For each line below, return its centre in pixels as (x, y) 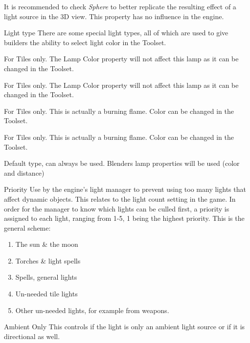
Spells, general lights (46, 277)
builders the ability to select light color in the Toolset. (85, 42)
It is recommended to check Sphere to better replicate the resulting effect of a (120, 6)
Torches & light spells (48, 260)
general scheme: (27, 227)
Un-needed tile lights (46, 294)
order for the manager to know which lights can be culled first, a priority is (117, 208)
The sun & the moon (47, 244)
